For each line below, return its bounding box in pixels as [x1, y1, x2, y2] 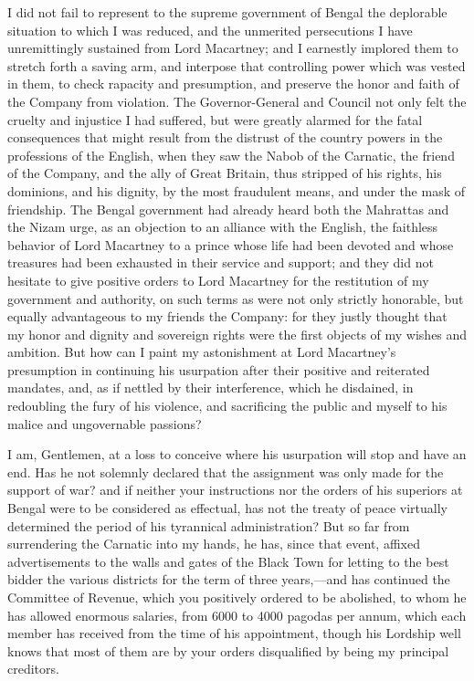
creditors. [7, 659, 59, 678]
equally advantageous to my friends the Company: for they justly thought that [7, 307, 448, 326]
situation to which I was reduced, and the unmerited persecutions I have [7, 20, 413, 39]
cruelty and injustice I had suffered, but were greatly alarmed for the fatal [7, 110, 423, 129]
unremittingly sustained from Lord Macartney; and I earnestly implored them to [7, 38, 458, 58]
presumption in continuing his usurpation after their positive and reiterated [7, 360, 430, 379]
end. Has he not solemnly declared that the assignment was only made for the [7, 462, 444, 481]
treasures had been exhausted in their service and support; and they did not [7, 253, 434, 272]
